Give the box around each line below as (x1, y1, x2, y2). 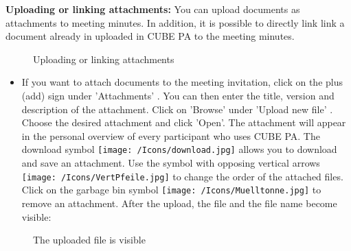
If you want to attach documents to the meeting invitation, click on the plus (21, 75, 343, 89)
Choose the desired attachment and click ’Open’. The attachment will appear (21, 115, 346, 130)
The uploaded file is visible (33, 232, 146, 247)
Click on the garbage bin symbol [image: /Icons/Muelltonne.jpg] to (21, 182, 321, 197)
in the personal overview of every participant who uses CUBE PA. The (21, 128, 320, 143)
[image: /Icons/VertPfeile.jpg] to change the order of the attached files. (21, 169, 343, 183)
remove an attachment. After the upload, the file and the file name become (21, 195, 337, 210)
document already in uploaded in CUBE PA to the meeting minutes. (5, 29, 295, 43)
